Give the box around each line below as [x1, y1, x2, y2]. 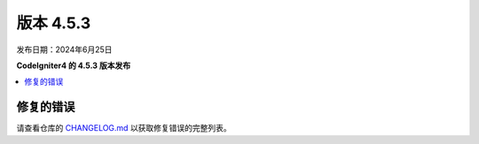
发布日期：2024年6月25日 [16, 44, 113, 55]
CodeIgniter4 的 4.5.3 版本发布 [16, 60, 131, 71]
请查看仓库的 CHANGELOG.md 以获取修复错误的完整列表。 [16, 123, 232, 133]
